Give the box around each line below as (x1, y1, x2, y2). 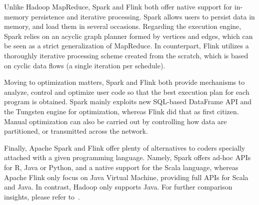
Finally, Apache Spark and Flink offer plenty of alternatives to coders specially (4, 142, 245, 153)
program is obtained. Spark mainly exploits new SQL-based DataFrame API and (4, 96, 252, 107)
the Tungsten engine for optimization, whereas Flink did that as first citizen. (4, 106, 239, 116)
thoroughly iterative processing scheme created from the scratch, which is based (4, 50, 248, 60)
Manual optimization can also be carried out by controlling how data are (4, 116, 227, 126)
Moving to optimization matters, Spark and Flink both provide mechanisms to (4, 77, 245, 87)
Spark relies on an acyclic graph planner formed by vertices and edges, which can (4, 30, 253, 41)
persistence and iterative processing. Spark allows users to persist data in (31, 11, 255, 21)
